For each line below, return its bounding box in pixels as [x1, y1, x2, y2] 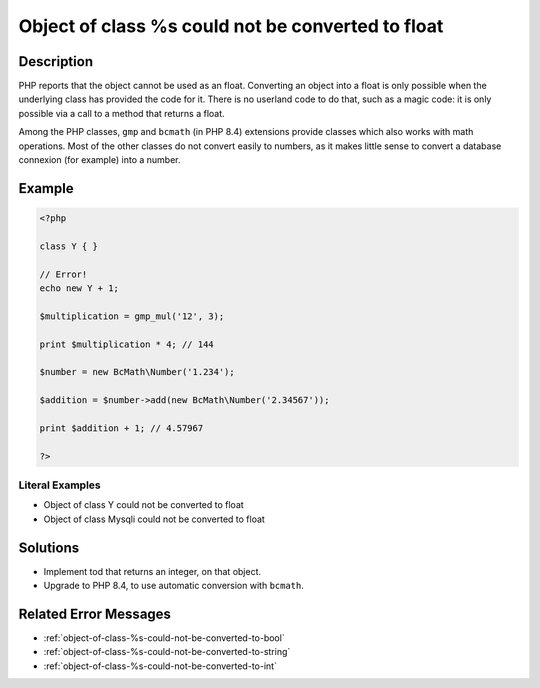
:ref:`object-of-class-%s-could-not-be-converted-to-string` [43, 646, 291, 658]
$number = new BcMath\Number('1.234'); [39, 366, 235, 378]
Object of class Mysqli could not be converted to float [43, 513, 265, 525]
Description [18, 53, 94, 70]
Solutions [18, 539, 80, 556]
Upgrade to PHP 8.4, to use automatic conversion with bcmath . [43, 580, 304, 592]
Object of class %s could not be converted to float [18, 15, 444, 37]
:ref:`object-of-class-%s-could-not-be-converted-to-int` [43, 660, 277, 672]
